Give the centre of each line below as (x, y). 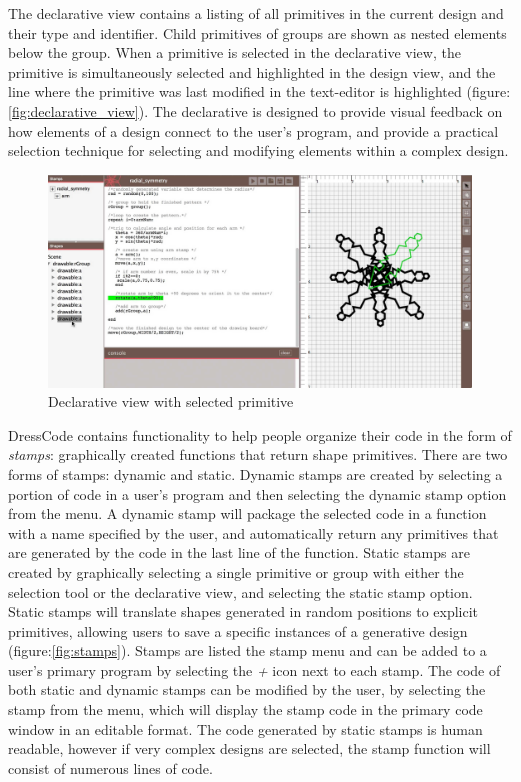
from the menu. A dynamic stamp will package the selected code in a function (247, 513)
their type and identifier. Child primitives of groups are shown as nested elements (257, 32)
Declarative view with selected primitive (171, 401)
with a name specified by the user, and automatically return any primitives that (253, 532)
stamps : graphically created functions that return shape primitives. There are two (258, 454)
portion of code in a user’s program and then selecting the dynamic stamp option (257, 493)
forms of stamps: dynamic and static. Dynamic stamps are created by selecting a (255, 473)
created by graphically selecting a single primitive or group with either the (236, 571)
